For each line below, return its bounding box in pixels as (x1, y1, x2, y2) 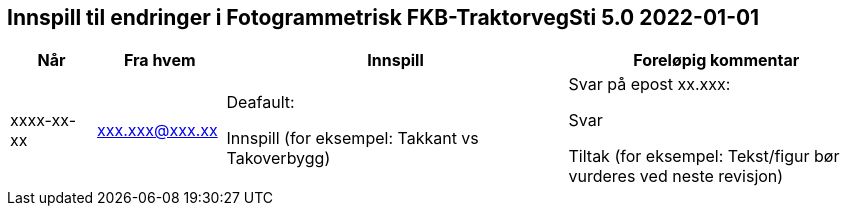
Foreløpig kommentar (633, 50, 800, 71)
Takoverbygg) (226, 148, 331, 169)
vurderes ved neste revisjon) (568, 166, 784, 187)
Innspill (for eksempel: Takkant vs (226, 128, 479, 149)
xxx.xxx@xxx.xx (97, 120, 218, 141)
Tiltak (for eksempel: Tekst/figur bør (568, 146, 840, 167)
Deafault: (226, 92, 295, 113)
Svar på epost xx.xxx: (568, 74, 731, 95)
